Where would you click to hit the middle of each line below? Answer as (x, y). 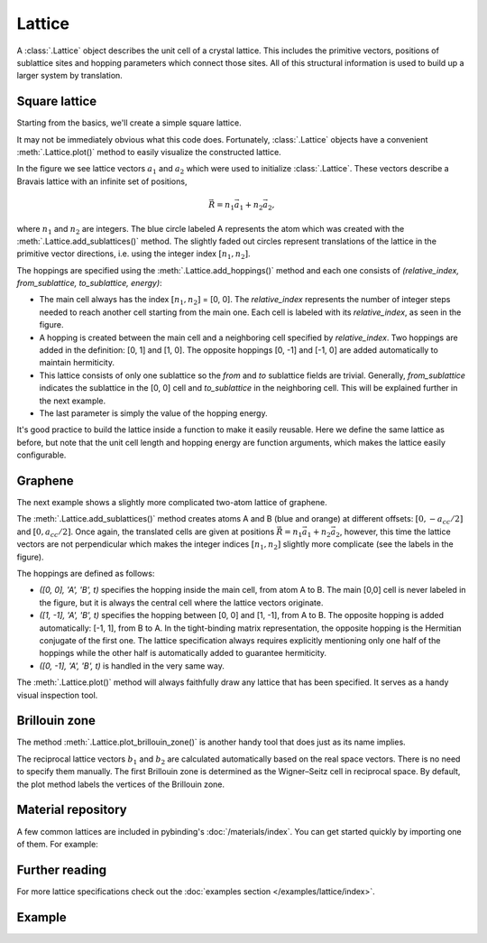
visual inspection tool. (57, 695)
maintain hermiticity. (77, 363)
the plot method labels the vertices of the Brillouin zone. (121, 784)
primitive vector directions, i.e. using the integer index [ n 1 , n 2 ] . (134, 255)
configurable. (41, 455)
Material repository (72, 810)
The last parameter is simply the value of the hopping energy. (153, 413)
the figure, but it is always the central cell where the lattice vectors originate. (181, 602)
